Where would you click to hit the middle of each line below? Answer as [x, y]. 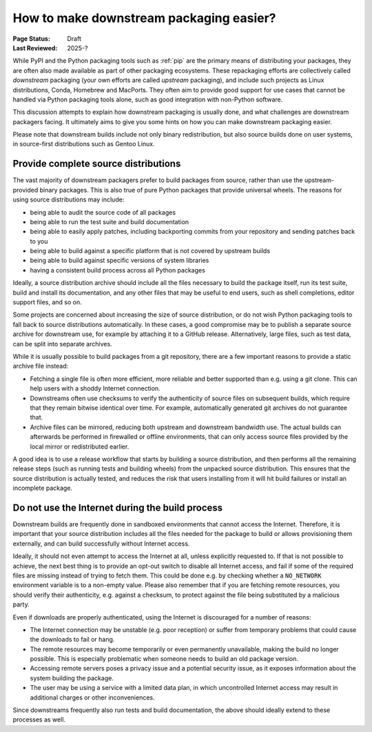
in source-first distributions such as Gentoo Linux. [84, 144]
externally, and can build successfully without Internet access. [101, 543]
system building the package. [72, 678]
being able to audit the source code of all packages [103, 212]
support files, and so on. [47, 302]
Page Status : [32, 39]
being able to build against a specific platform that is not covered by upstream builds [150, 251]
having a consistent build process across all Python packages [118, 270]
